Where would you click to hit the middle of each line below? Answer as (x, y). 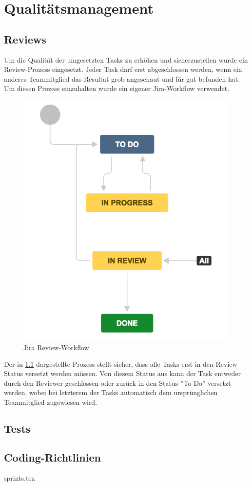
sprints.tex (19, 477)
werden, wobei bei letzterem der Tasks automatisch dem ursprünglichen (111, 392)
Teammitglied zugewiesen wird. (51, 402)
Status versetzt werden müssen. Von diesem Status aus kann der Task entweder (123, 373)
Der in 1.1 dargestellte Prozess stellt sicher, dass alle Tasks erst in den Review (121, 364)
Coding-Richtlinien (52, 457)
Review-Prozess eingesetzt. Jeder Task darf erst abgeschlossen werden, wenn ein (123, 69)
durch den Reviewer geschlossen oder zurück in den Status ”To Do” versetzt (117, 383)
